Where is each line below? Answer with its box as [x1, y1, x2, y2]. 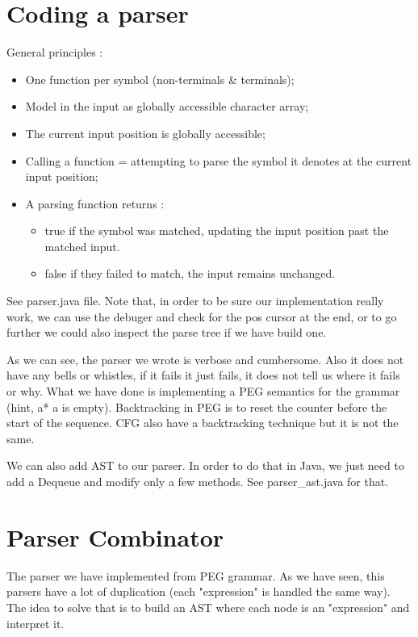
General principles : [6, 44, 103, 61]
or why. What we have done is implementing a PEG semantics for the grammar [6, 383, 400, 400]
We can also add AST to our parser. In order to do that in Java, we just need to [6, 457, 404, 474]
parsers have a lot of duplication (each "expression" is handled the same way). [6, 583, 391, 600]
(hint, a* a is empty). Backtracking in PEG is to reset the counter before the [6, 398, 387, 415]
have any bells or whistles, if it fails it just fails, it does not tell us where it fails [6, 367, 400, 383]
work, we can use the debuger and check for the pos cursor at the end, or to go [6, 308, 397, 325]
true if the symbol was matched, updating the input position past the [44, 222, 389, 239]
